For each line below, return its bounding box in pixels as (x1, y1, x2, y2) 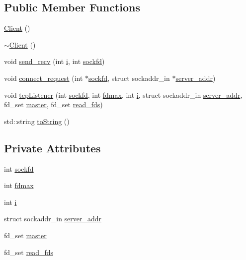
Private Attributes (4, 140, 101, 155)
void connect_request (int (4, 72, 83, 83)
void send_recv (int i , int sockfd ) (4, 56, 105, 66)
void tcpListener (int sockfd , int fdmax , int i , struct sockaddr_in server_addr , (4, 89, 243, 100)
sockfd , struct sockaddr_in (88, 72, 170, 83)
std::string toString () (4, 116, 70, 126)
